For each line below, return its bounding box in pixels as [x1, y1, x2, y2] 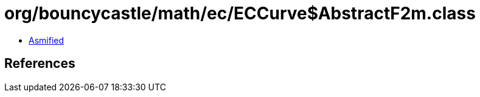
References [4, 56, 75, 72]
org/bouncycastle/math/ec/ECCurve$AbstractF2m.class [4, 3, 476, 24]
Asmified [29, 35, 64, 45]
